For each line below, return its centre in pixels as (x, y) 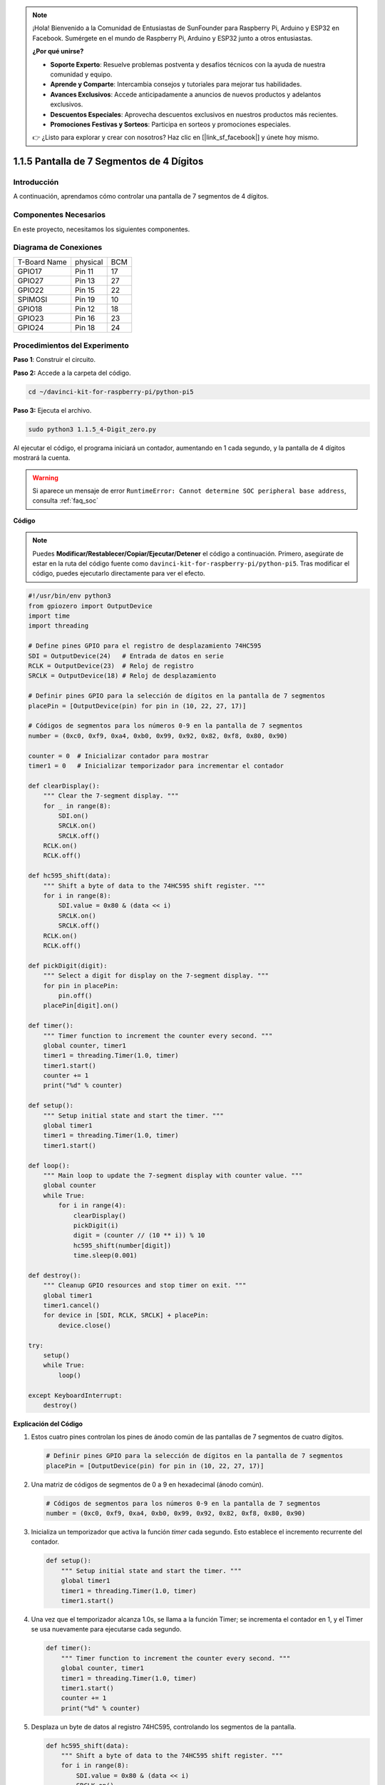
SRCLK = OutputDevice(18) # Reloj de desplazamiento (122, 676)
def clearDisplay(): (64, 786)
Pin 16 (85, 318)
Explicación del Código (48, 1424)
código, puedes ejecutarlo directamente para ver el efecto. (119, 573)
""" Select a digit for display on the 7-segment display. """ (156, 976)
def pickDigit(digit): (68, 965)
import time (49, 616)
